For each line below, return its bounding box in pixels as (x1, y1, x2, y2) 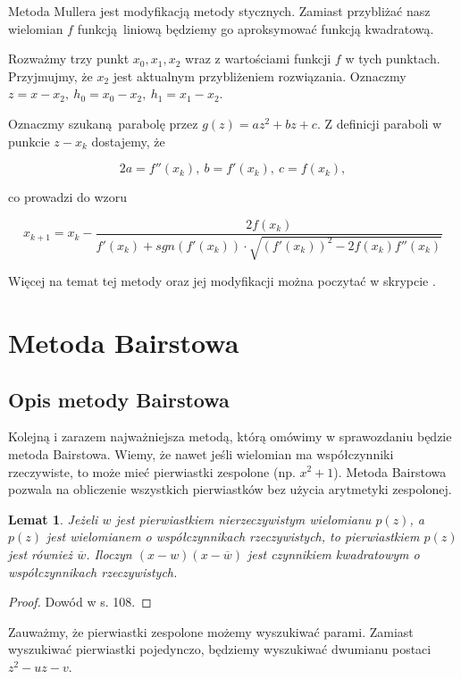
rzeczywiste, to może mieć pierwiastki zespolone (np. (8, 462, 296, 481)
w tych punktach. (345, 49, 440, 68)
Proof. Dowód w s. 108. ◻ (8, 592, 152, 611)
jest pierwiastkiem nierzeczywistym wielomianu (115, 509, 372, 528)
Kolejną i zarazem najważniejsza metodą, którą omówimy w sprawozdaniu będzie (8, 427, 452, 446)
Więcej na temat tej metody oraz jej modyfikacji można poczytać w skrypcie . (8, 272, 436, 290)
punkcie (8, 131, 50, 150)
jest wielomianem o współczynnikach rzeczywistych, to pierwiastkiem (46, 527, 420, 546)
